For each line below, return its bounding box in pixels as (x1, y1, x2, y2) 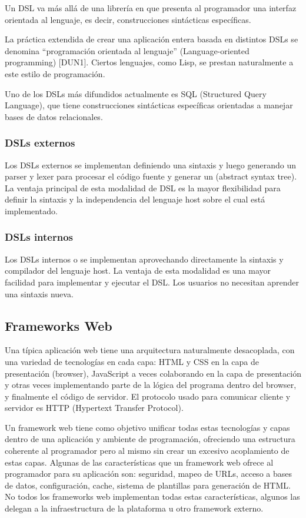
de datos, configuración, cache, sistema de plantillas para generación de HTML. (5, 479, 291, 491)
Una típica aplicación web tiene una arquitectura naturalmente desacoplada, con (5, 344, 295, 356)
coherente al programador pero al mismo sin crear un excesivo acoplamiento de (5, 444, 290, 457)
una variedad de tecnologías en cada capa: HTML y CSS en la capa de (5, 355, 259, 367)
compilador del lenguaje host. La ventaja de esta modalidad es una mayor (5, 264, 271, 277)
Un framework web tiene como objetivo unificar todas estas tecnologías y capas (5, 421, 290, 433)
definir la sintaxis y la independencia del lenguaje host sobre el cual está (5, 193, 265, 205)
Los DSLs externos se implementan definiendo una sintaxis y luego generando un (5, 158, 297, 171)
